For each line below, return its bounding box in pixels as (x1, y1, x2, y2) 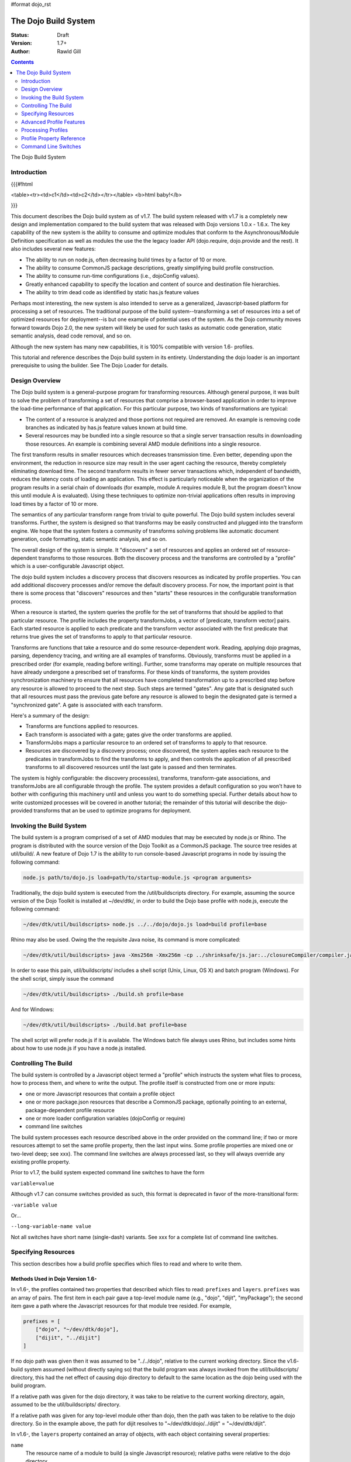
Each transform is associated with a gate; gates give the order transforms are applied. (25, 731, 233, 738)
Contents (11, 58, 35, 65)
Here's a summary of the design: (11, 712, 90, 719)
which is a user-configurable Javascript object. (11, 563, 125, 570)
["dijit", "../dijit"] (35, 1334, 101, 1341)
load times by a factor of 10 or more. (11, 500, 99, 507)
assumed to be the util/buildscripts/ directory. (11, 1401, 121, 1408)
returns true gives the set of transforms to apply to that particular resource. (11, 633, 192, 640)
